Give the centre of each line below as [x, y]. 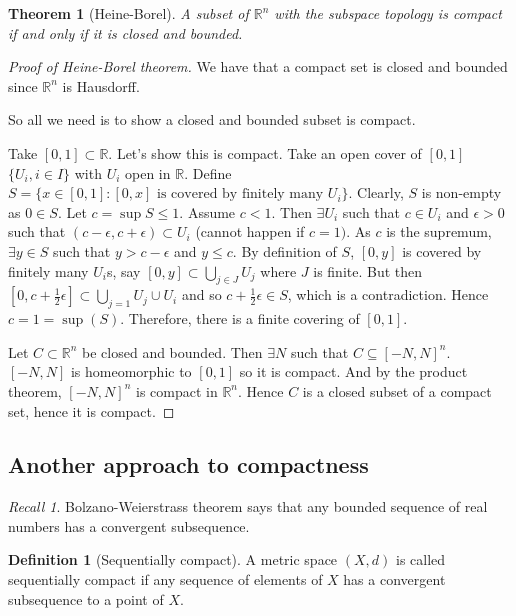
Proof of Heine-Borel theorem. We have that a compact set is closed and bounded [258, 66]
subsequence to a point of [86, 598]
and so [201, 294]
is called [420, 559]
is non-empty [461, 192]
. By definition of [284, 250]
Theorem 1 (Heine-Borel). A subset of [128, 13]
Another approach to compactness [188, 464]
